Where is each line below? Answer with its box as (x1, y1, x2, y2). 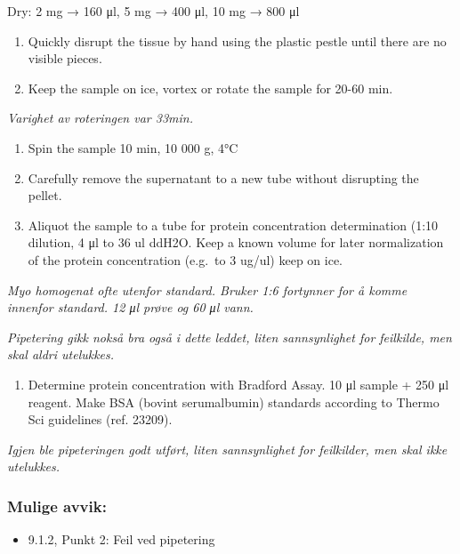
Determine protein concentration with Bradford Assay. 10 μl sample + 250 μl (28, 374, 449, 393)
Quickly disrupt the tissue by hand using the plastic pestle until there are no (28, 31, 447, 50)
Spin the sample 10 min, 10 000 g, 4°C (28, 138, 238, 157)
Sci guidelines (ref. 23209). (28, 410, 173, 429)
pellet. (28, 186, 62, 205)
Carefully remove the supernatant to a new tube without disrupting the (28, 168, 419, 187)
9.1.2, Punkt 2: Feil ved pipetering (28, 530, 215, 549)
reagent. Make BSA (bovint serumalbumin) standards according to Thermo (28, 392, 440, 411)
